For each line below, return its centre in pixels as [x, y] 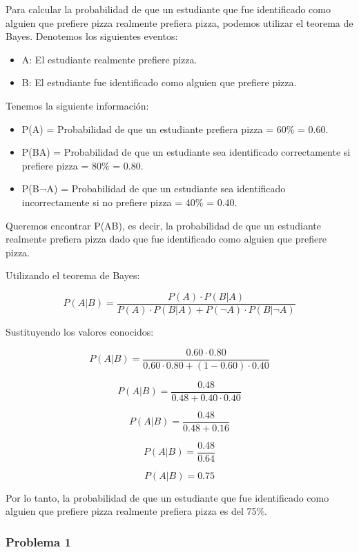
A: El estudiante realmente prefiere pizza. [109, 59]
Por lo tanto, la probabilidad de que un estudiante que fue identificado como [167, 497]
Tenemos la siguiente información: [77, 105]
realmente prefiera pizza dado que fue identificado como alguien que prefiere [166, 239]
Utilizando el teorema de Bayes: [73, 275]
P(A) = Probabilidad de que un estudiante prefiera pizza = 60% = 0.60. [175, 129]
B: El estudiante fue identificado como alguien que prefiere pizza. [159, 82]
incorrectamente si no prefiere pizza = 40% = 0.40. [129, 202]
